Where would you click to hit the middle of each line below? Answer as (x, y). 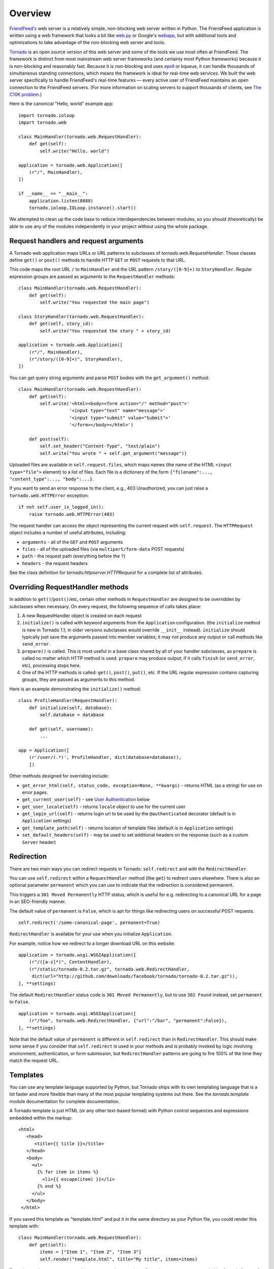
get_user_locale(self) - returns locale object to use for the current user (104, 807)
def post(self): (49, 439)
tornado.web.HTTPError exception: (49, 495)
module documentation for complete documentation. (64, 1101)
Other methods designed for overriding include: (59, 776)
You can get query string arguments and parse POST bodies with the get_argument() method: (109, 378)
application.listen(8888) (61, 201)
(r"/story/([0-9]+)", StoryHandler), (76, 359)
